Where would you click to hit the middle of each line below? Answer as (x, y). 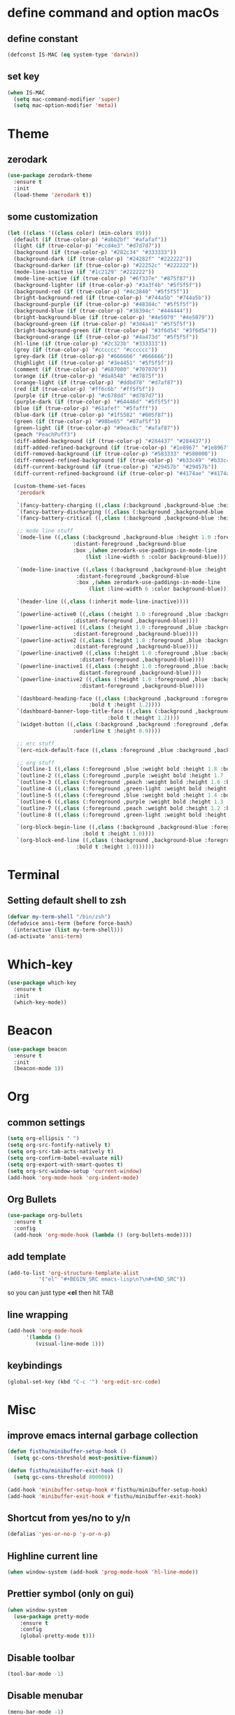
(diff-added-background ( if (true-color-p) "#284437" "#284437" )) (112, 441)
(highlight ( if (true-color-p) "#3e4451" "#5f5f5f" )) (93, 363)
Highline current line (53, 1556)
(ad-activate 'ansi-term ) (45, 936)
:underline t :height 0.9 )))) (117, 731)
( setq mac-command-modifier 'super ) (67, 99)
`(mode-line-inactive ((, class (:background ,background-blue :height (122, 569)
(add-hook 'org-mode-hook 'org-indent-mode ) (73, 1177)
